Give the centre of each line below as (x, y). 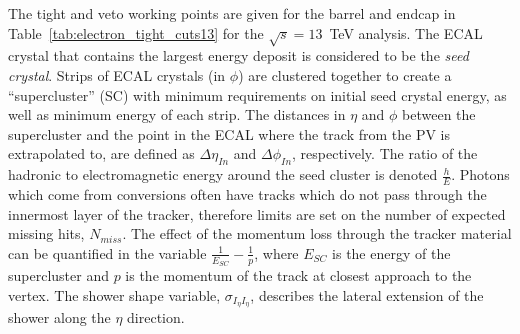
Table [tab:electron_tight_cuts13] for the (136, 32)
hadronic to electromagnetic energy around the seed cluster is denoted (223, 174)
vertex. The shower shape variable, (114, 294)
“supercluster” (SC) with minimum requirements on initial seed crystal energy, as (257, 94)
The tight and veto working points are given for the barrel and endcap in (232, 13)
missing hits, (46, 233)
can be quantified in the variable (107, 252)
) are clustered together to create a (345, 74)
